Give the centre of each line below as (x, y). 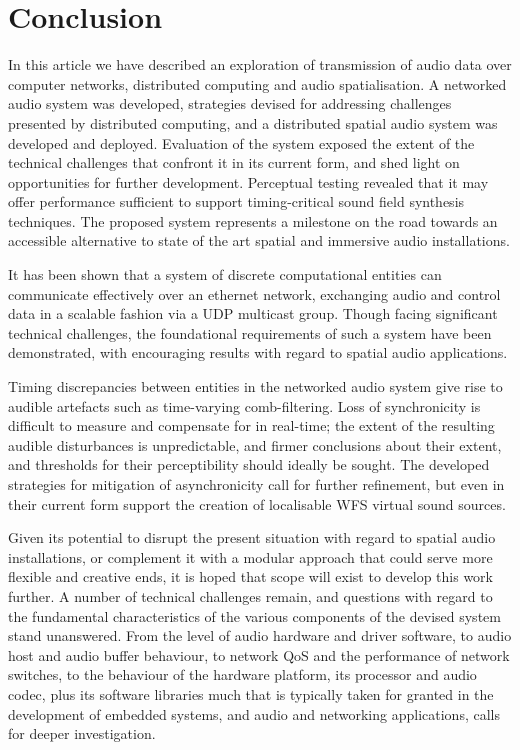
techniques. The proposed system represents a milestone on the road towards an (253, 220)
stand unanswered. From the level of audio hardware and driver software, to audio (260, 635)
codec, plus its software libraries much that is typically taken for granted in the (251, 693)
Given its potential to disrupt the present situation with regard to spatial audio (252, 537)
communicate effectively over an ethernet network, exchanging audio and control (254, 293)
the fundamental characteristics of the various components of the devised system (254, 615)
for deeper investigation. (82, 733)
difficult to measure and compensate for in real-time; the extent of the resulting (251, 425)
